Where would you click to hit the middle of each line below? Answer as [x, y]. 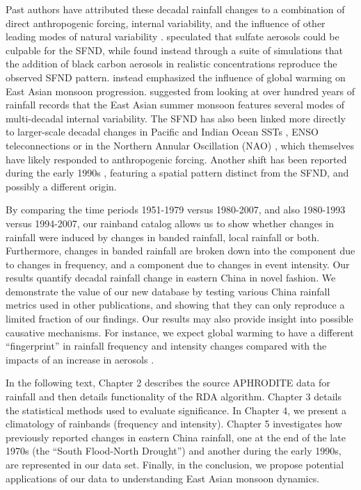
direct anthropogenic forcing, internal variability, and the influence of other [166, 23]
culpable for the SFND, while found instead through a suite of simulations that [175, 50]
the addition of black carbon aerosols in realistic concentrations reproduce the [171, 64]
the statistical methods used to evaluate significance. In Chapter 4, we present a [176, 410]
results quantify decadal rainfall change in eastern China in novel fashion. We [171, 278]
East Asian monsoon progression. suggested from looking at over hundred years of [180, 91]
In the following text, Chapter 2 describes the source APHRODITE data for [168, 383]
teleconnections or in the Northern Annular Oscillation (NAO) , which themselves [180, 145]
